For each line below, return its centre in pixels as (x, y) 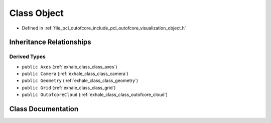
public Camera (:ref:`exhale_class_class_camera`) (75, 74)
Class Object (36, 13)
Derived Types (28, 56)
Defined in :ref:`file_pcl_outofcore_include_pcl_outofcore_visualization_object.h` (104, 28)
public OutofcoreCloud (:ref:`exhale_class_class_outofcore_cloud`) (95, 94)
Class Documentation (44, 109)
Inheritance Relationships (50, 42)
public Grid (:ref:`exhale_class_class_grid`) (69, 87)
